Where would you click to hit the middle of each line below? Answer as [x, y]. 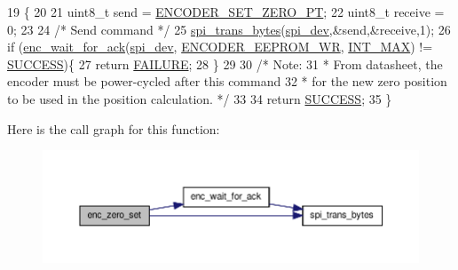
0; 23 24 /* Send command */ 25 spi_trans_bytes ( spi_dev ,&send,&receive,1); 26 [229, 29]
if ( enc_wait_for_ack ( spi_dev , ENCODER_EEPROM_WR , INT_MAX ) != [220, 47]
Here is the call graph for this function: [114, 128]
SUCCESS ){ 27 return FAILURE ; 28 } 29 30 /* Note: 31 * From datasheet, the [225, 64]
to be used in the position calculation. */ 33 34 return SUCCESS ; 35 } [200, 98]
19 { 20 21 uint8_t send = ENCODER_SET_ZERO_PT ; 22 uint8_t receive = [226, 12]
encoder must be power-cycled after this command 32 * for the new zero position [227, 81]
